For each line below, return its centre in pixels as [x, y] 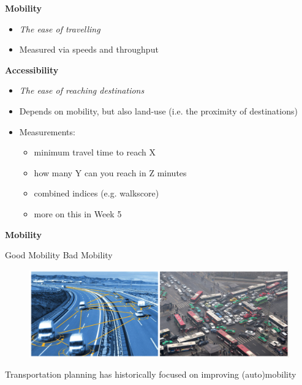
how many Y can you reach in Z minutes [110, 172]
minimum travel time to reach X [95, 152]
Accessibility [32, 69]
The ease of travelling [60, 28]
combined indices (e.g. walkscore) [96, 193]
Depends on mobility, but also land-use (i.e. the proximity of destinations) [158, 110]
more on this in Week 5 [78, 213]
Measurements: [47, 131]
